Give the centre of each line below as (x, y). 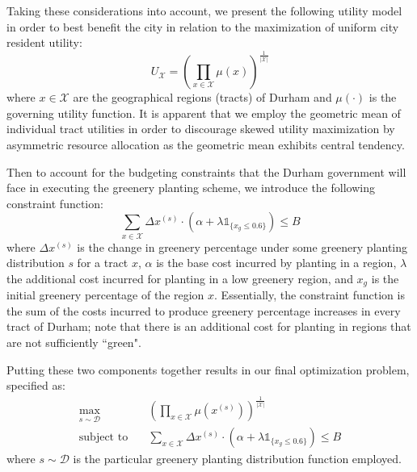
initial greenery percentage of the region (105, 295)
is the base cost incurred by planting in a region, (276, 263)
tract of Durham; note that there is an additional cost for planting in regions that (209, 326)
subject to (103, 438)
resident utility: (44, 42)
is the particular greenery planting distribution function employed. (237, 459)
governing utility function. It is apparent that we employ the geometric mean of (204, 113)
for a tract (103, 263)
